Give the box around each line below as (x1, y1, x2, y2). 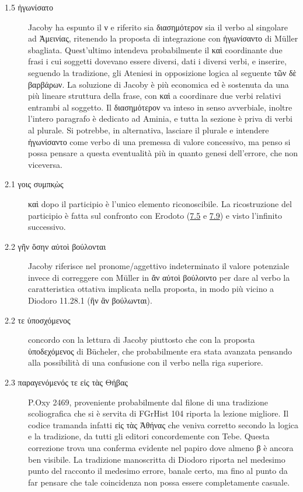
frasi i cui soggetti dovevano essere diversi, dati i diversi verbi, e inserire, (28, 55, 287, 67)
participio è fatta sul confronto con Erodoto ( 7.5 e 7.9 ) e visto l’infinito (28, 209, 282, 221)
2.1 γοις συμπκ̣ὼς (5, 178, 64, 190)
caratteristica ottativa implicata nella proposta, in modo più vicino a (28, 283, 274, 295)
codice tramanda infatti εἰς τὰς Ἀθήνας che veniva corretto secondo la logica (28, 418, 299, 431)
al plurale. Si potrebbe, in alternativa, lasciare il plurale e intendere (28, 123, 269, 136)
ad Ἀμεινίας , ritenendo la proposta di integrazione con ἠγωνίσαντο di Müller (28, 32, 298, 44)
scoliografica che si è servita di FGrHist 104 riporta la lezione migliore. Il (28, 407, 289, 419)
